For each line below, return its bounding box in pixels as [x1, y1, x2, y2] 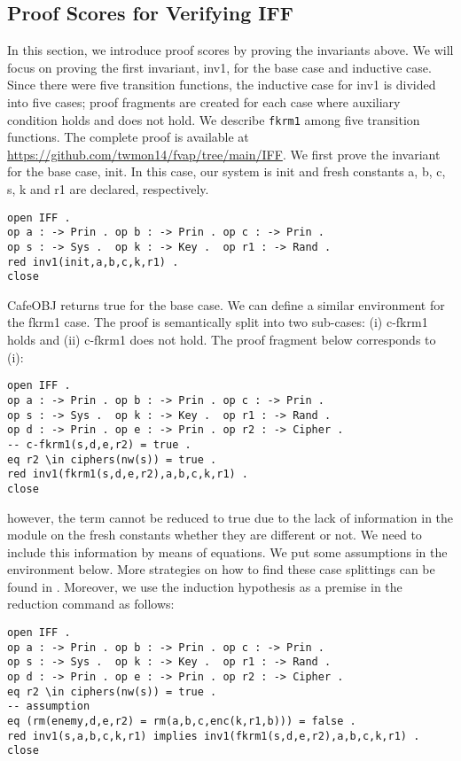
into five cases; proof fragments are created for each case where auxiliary [7, 92, 401, 111]
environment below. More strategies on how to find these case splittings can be [7, 560, 435, 579]
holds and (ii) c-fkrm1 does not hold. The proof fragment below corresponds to [7, 330, 436, 349]
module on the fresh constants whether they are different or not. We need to [7, 525, 422, 544]
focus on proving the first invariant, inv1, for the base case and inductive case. [7, 58, 432, 76]
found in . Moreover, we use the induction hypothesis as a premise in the [7, 577, 402, 595]
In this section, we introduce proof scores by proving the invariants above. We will [7, 41, 454, 59]
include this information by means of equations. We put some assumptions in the [7, 542, 448, 561]
